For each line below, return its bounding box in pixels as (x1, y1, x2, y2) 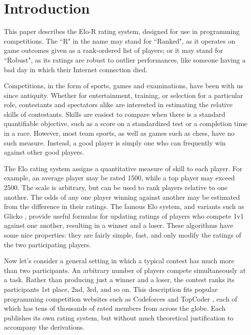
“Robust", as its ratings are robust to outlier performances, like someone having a (4, 54, 246, 64)
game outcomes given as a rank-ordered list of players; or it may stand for (4, 45, 223, 55)
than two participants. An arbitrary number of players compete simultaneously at (4, 265, 246, 275)
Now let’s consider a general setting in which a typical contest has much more (4, 255, 235, 266)
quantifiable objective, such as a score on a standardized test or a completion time (4, 118, 248, 128)
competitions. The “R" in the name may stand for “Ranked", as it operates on (4, 35, 236, 46)
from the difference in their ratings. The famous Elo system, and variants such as (4, 201, 244, 211)
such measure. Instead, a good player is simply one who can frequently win (4, 137, 226, 147)
